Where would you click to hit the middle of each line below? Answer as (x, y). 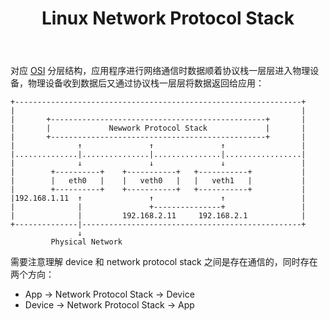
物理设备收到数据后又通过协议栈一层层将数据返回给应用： (146, 83)
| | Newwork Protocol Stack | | (158, 128)
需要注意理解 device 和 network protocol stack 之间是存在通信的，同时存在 (164, 262)
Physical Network (86, 242)
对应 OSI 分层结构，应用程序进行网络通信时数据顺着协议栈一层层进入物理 (160, 71)
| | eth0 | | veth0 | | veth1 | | (158, 181)
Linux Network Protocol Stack (168, 18)
